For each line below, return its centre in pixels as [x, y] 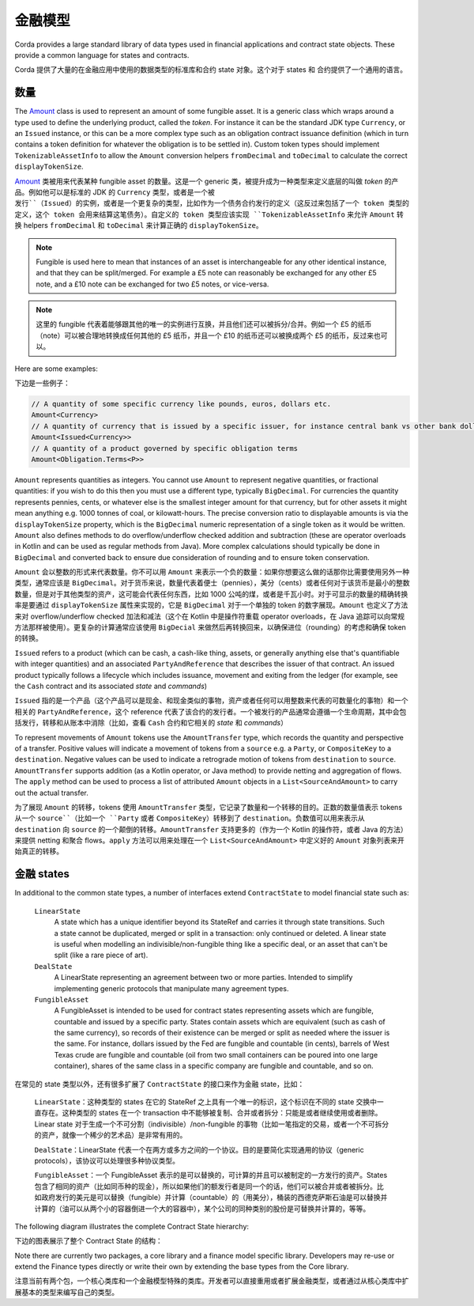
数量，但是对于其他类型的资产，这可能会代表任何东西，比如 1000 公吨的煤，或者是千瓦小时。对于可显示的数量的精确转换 [211, 594]
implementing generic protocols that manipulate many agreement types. [171, 988]
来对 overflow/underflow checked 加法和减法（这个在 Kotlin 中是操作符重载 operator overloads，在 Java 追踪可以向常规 [210, 616]
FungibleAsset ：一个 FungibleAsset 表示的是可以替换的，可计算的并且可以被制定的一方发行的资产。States [211, 1175]
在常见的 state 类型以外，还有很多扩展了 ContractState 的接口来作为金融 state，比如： [160, 1084]
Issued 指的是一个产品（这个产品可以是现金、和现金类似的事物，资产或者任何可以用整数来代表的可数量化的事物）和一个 [211, 701]
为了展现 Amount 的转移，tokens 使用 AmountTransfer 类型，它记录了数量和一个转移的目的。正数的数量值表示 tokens [209, 807]
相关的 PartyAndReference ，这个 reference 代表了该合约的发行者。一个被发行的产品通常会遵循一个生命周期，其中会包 [211, 711]
